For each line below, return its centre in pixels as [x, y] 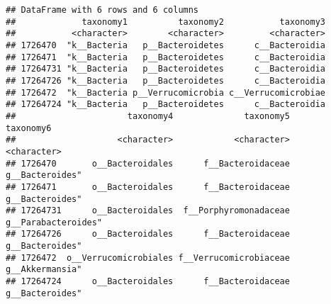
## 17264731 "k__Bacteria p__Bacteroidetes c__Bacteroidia [166, 69]
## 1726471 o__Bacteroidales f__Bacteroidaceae [148, 187]
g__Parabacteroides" [54, 222]
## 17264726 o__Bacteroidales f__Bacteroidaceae [148, 234]
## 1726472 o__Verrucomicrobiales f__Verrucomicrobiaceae [148, 258]
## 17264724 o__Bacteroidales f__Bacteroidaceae [148, 282]
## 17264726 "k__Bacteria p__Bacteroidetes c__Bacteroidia [166, 80]
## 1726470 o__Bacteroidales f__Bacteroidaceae [148, 163]
